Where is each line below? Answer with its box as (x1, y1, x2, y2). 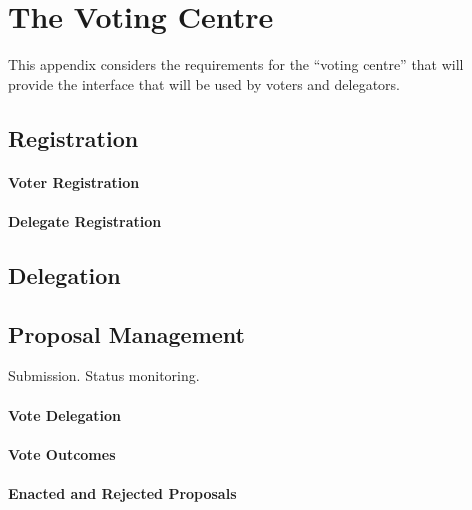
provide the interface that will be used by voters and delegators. (8, 73, 400, 94)
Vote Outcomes (8, 443, 116, 464)
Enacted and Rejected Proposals (8, 483, 237, 504)
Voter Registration (8, 171, 140, 192)
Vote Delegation (8, 404, 122, 425)
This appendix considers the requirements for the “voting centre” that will (8, 54, 464, 75)
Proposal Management (8, 318, 246, 349)
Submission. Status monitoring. (8, 365, 200, 386)
